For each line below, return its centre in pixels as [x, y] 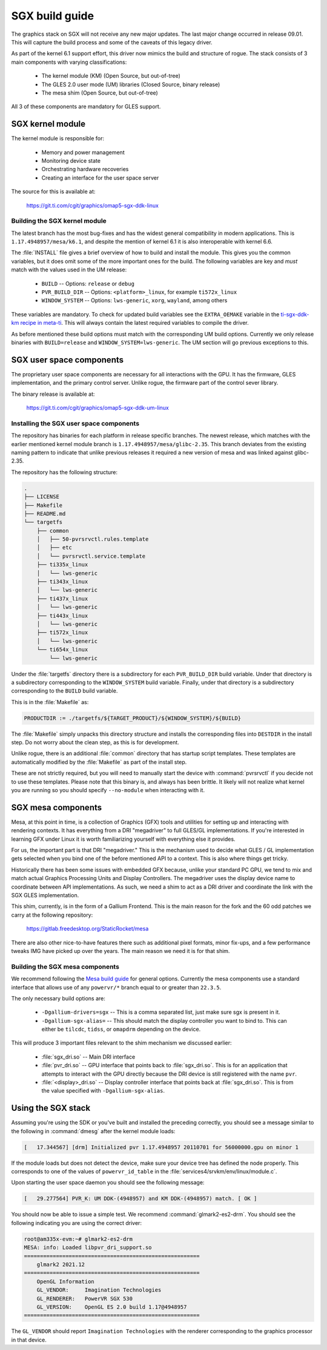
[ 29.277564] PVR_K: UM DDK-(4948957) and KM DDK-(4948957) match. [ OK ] [140, 1199]
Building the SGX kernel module [59, 221]
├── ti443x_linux [62, 616]
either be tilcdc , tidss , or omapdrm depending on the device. [121, 1029]
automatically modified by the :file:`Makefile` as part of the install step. [99, 762]
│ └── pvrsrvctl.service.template [91, 556]
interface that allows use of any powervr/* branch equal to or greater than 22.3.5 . [116, 987]
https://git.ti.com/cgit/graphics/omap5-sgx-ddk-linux [92, 205]
